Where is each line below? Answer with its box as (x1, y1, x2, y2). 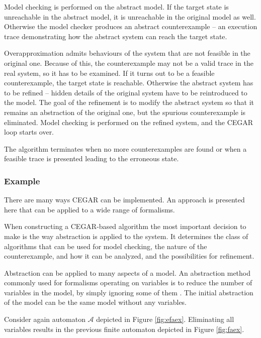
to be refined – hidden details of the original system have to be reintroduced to (4, 87, 247, 97)
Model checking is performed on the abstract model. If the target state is (4, 2, 229, 12)
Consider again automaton (4, 314, 85, 324)
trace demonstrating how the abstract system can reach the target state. (4, 31, 227, 41)
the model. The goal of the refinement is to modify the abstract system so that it (4, 97, 254, 107)
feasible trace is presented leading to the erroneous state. (4, 153, 179, 164)
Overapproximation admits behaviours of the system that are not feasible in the (4, 48, 250, 58)
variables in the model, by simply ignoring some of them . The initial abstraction (4, 287, 253, 297)
